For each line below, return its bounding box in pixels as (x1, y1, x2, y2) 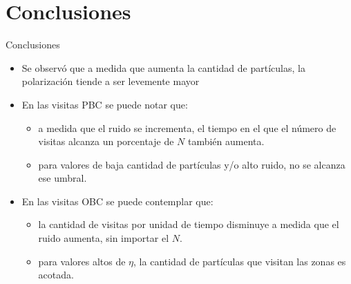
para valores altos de (38, 254, 126, 268)
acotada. (38, 267, 74, 282)
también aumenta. (187, 134, 265, 149)
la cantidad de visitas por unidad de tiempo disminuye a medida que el (38, 217, 339, 231)
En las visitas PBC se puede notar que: (21, 97, 188, 111)
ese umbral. (38, 171, 87, 185)
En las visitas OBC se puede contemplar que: (21, 193, 214, 208)
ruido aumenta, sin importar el (38, 231, 169, 245)
